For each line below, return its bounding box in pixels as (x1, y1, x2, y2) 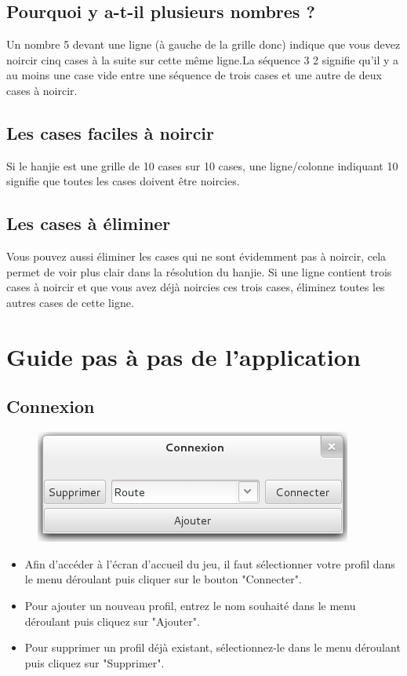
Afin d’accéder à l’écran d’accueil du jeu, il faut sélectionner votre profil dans (24, 555, 395, 572)
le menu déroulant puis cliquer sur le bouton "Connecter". (24, 571, 302, 587)
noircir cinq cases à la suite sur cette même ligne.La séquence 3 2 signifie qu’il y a (6, 51, 399, 68)
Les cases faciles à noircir (6, 120, 215, 144)
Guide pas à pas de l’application (6, 340, 361, 372)
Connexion (6, 394, 95, 418)
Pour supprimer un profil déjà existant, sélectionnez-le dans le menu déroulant (24, 639, 401, 656)
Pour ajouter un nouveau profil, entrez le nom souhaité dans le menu (24, 597, 356, 613)
